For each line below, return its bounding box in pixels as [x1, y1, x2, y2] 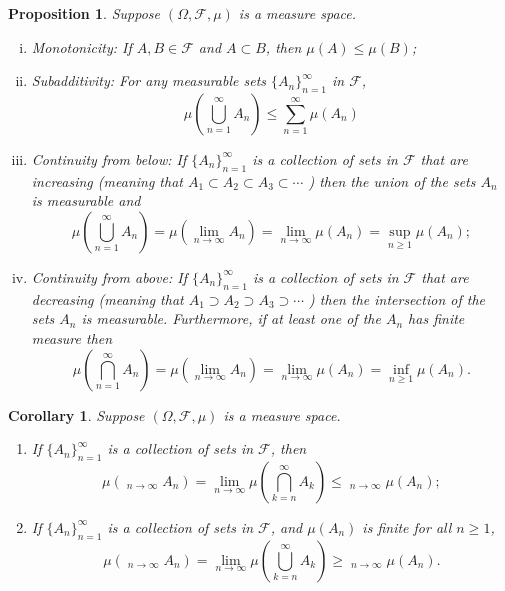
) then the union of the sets [308, 170, 476, 191]
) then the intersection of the [309, 288, 485, 309]
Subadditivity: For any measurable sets [31, 70, 267, 91]
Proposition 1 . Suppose [8, 3, 160, 23]
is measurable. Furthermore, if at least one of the [81, 308, 381, 329]
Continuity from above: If [31, 266, 187, 287]
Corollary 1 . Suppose [8, 404, 145, 425]
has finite [408, 308, 465, 329]
